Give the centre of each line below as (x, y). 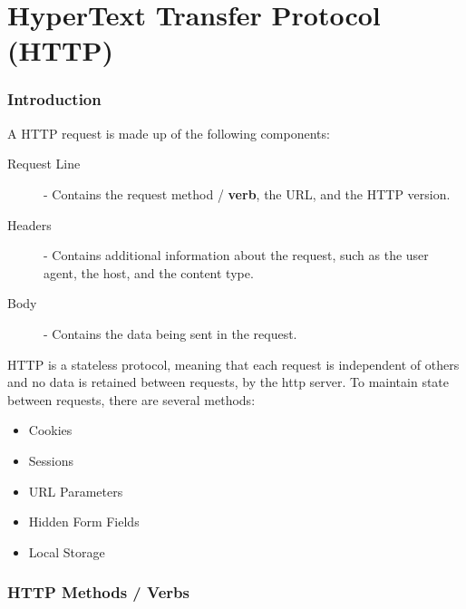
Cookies (50, 430)
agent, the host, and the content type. (149, 272)
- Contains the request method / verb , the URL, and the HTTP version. (247, 193)
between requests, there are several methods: (131, 399)
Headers (29, 224)
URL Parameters (76, 491)
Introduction (54, 99)
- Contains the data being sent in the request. (170, 333)
